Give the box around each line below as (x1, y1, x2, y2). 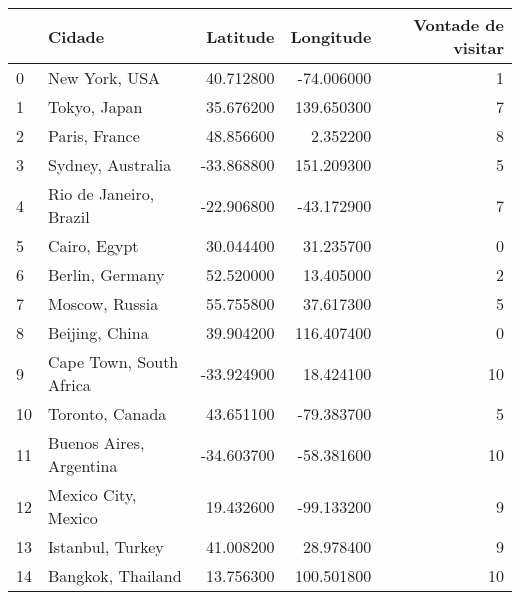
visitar (453, 36, 504, 59)
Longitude (290, 24, 372, 48)
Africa (48, 373, 91, 396)
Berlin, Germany (48, 263, 165, 286)
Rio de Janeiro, (48, 182, 155, 205)
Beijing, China (48, 321, 149, 344)
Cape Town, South (48, 350, 179, 373)
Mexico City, (48, 483, 137, 506)
